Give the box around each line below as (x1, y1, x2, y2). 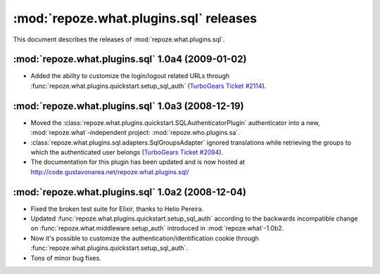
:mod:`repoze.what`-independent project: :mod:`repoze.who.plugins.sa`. (30, 129, 241, 137)
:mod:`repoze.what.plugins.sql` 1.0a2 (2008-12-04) (13, 186, 246, 198)
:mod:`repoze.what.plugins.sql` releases (13, 11, 257, 26)
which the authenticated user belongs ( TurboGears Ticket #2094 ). (30, 148, 224, 156)
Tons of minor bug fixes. (30, 254, 101, 262)
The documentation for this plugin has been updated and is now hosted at (30, 158, 246, 167)
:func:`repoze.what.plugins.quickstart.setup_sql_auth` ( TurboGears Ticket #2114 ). (30, 81, 267, 90)
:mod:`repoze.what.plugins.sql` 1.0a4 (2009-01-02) (13, 53, 247, 65)
